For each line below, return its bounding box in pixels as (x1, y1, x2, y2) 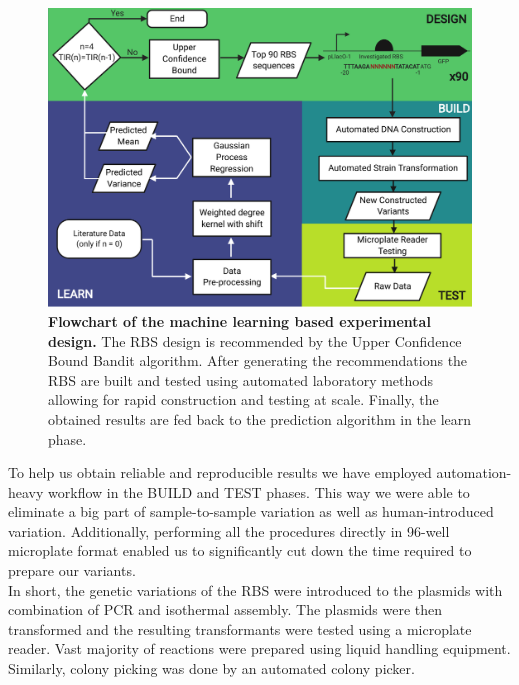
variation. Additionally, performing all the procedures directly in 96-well (8, 520, 450, 541)
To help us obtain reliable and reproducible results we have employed (8, 462, 432, 483)
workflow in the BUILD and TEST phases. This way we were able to (48, 481, 470, 502)
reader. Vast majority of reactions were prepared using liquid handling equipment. (8, 638, 511, 659)
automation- (436, 462, 512, 483)
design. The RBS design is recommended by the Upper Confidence (48, 330, 462, 351)
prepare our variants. (8, 560, 136, 581)
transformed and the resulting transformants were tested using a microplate (8, 618, 472, 639)
